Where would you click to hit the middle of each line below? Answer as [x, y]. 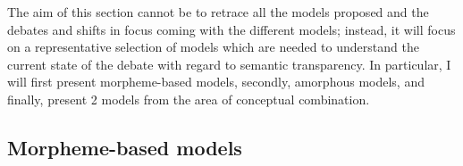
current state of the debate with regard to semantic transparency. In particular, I [229, 64]
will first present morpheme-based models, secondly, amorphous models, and [216, 82]
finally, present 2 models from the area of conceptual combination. [189, 99]
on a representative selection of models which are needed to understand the [213, 47]
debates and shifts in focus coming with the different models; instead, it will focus [231, 29]
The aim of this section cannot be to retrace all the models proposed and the [218, 12]
